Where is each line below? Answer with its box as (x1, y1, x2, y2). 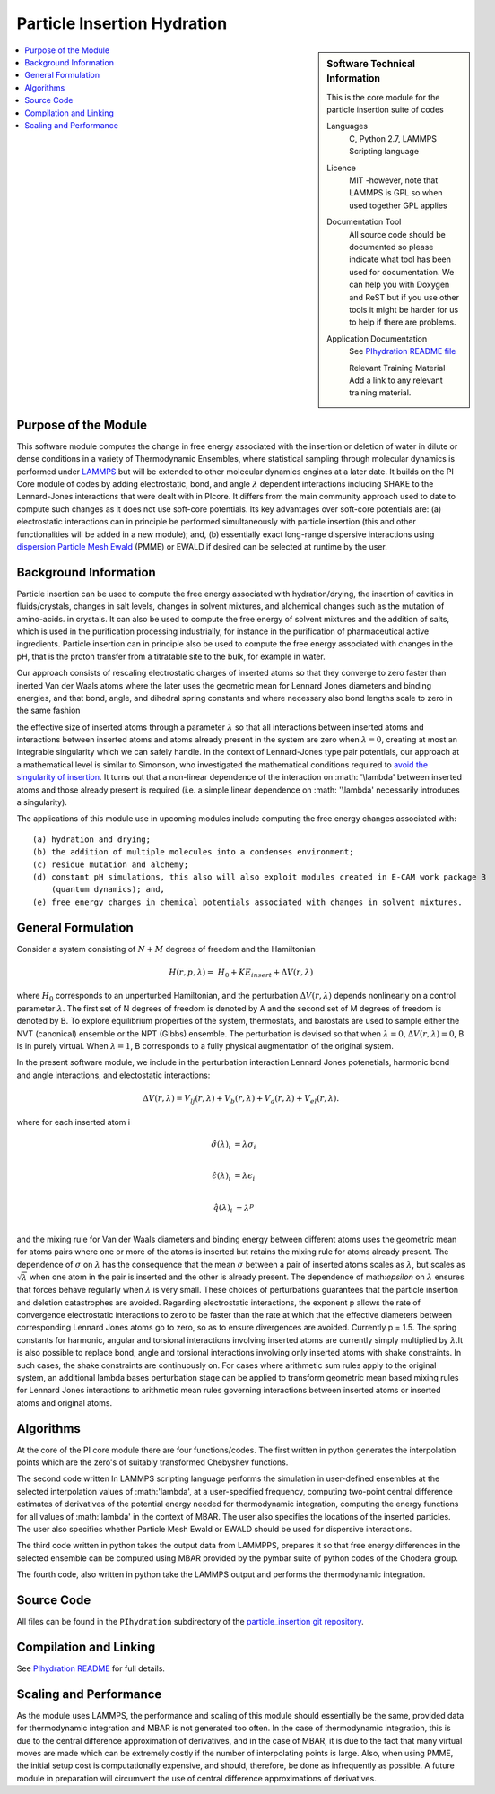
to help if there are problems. (349, 316, 456, 327)
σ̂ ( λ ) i (211, 1139, 231, 1151)
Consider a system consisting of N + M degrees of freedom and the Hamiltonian (16, 943, 316, 954)
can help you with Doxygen (349, 279, 450, 290)
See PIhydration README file (349, 346, 456, 357)
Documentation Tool (326, 216, 402, 228)
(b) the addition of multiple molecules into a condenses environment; (32, 847, 354, 857)
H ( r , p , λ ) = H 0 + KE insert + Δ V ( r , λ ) (169, 966, 314, 979)
